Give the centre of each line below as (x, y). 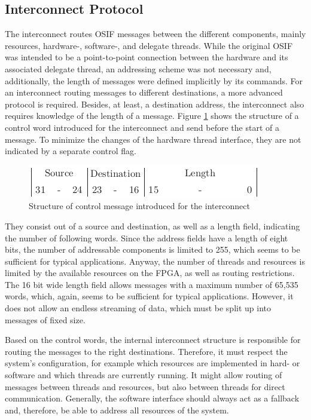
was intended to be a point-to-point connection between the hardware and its (147, 57)
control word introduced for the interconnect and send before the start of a (142, 127)
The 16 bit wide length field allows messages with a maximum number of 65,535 (152, 284)
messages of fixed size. (45, 319)
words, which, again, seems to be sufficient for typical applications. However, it (149, 296)
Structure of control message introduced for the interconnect (139, 206)
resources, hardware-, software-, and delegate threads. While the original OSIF (149, 45)
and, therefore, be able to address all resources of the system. (117, 410)
